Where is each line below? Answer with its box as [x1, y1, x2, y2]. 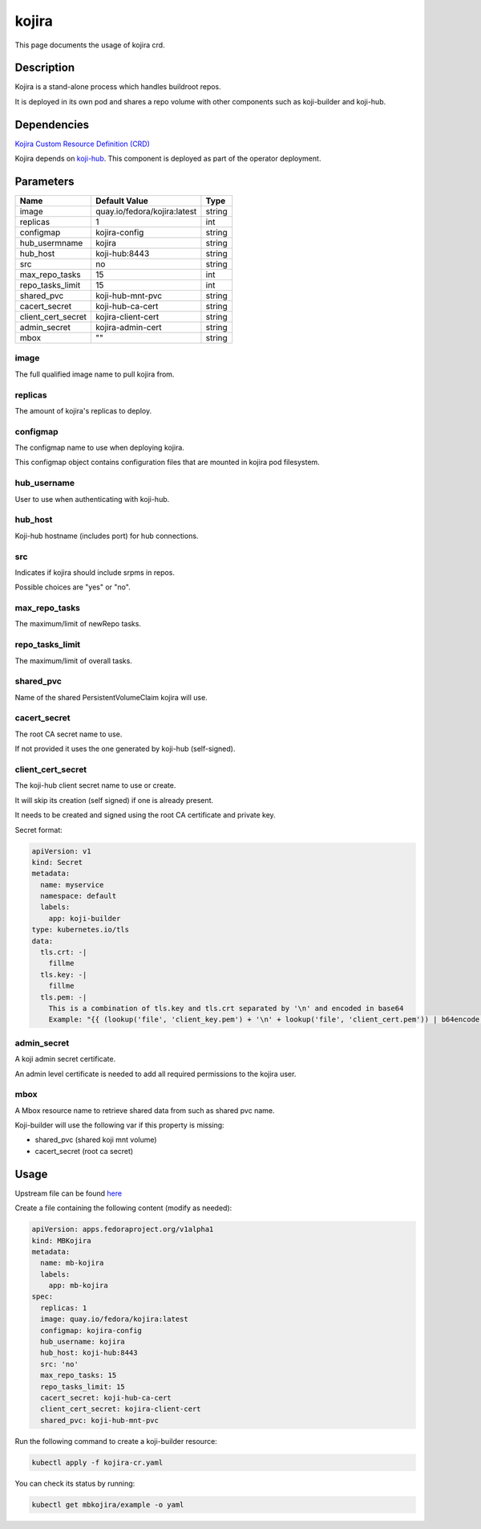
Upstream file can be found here [14, 1189, 123, 1198]
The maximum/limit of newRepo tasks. [14, 619, 142, 629]
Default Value [95, 195, 148, 206]
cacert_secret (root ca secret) [34, 1146, 134, 1156]
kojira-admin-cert [95, 322, 162, 333]
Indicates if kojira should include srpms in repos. [14, 567, 176, 577]
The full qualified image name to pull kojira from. [14, 369, 175, 379]
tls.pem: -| [40, 993, 87, 1001]
